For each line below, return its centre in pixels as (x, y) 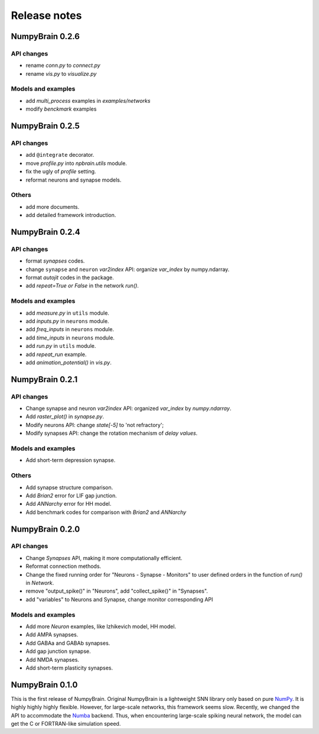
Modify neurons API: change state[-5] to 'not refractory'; (95, 425)
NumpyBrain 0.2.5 (45, 126)
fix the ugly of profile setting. (61, 172)
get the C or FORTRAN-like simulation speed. (66, 723)
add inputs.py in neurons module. (67, 321)
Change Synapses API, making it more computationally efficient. (104, 558)
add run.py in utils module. (61, 346)
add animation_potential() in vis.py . (69, 362)
